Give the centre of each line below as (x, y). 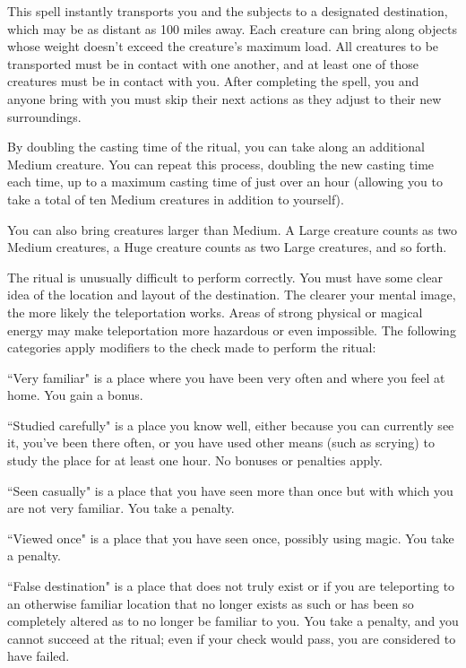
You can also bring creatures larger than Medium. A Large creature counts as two (233, 229)
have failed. (39, 656)
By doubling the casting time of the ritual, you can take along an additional (216, 147)
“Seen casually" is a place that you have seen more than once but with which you (230, 490)
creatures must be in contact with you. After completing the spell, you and (213, 81)
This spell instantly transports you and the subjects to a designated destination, (228, 11)
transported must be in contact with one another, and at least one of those (213, 63)
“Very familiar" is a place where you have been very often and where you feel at (226, 377)
